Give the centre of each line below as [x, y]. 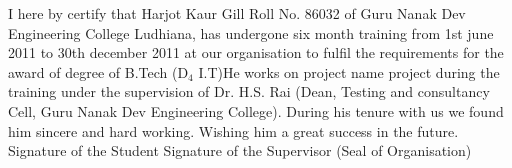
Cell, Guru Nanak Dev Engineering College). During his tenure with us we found [256, 110]
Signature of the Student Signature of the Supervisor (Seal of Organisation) [240, 150]
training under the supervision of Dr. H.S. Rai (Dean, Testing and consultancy [249, 91]
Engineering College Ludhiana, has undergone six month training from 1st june [251, 32]
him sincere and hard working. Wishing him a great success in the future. [233, 130]
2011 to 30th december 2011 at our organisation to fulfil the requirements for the [256, 52]
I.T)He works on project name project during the [349, 71]
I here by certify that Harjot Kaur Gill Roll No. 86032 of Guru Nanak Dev [237, 13]
